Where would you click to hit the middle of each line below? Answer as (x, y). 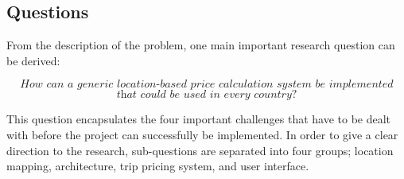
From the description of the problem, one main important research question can (201, 45)
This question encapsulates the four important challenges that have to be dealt (199, 119)
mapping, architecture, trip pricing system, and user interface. (158, 166)
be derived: (33, 60)
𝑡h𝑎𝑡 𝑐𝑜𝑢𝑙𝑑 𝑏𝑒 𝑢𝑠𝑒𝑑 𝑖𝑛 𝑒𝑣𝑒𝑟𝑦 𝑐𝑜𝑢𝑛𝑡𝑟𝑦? (207, 95)
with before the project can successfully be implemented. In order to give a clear (202, 134)
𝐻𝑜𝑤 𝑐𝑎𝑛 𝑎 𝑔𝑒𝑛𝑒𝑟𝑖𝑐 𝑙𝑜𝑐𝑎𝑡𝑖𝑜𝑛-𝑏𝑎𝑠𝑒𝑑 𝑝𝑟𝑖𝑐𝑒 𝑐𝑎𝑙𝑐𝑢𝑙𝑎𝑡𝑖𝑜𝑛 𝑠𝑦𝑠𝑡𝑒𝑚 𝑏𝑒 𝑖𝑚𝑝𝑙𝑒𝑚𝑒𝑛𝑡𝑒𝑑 (207, 85)
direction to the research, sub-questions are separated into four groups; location (200, 150)
